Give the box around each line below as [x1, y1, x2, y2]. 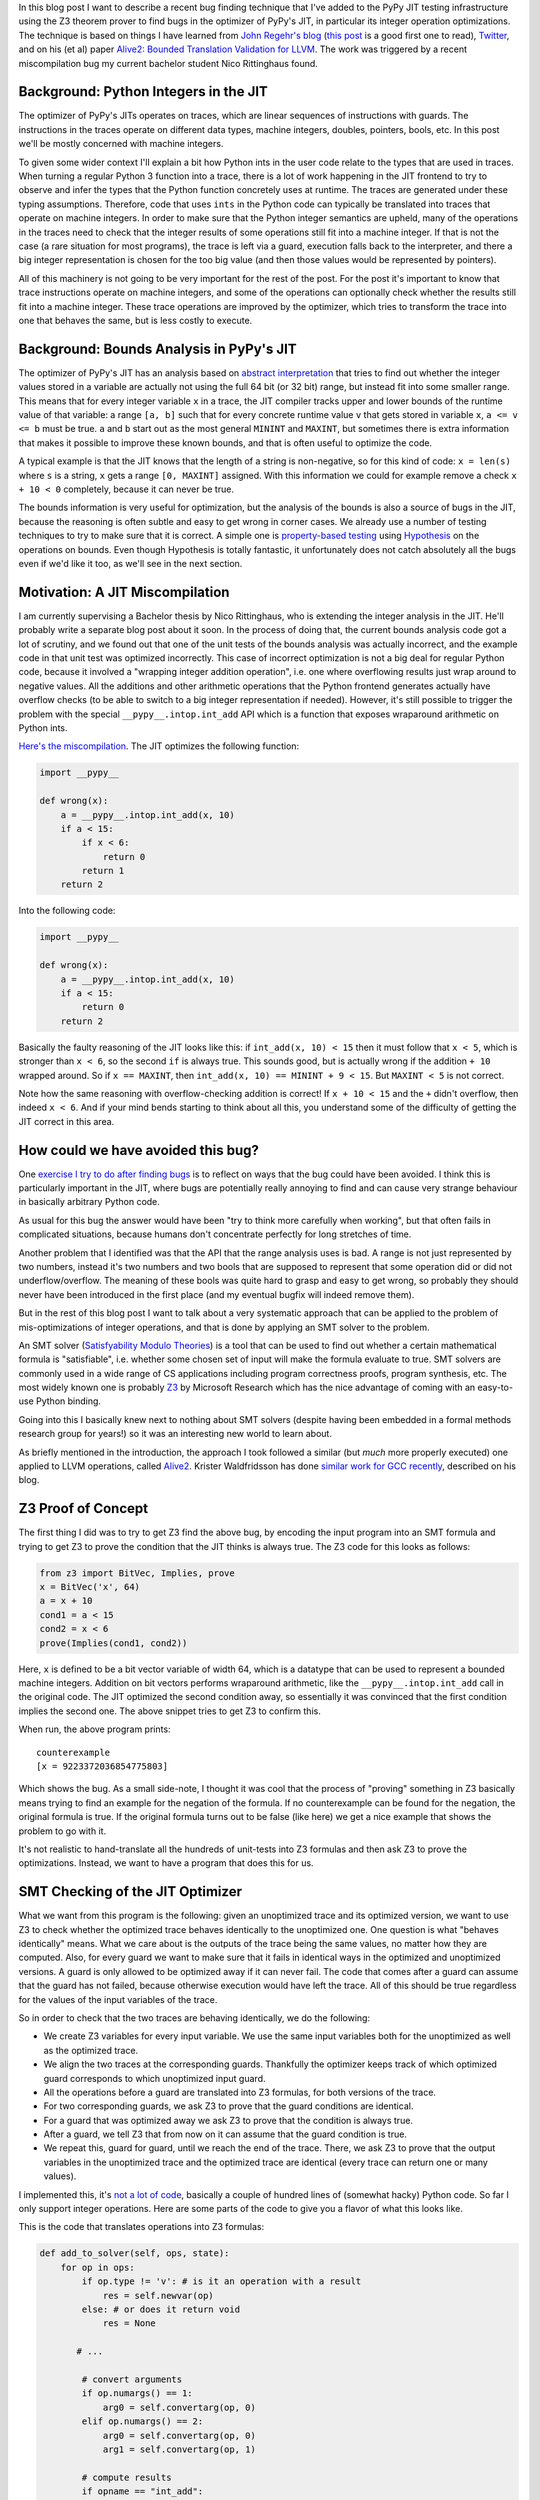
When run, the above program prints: [18, 1723, 171, 1735]
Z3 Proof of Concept [18, 1500, 149, 1517]
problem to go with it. [18, 1825, 107, 1837]
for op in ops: [60, 2261, 135, 2273]
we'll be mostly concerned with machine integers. [18, 138, 224, 150]
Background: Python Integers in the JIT [18, 83, 269, 100]
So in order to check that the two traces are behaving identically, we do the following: [18, 2011, 370, 2024]
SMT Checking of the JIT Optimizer [18, 1883, 242, 1900]
